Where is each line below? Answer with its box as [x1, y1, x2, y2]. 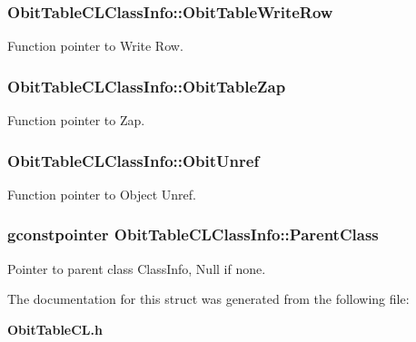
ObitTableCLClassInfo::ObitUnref [7, 149, 260, 171]
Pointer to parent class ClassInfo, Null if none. [7, 259, 266, 278]
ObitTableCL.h [7, 319, 103, 338]
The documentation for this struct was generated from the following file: [7, 289, 410, 308]
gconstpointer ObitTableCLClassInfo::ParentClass [7, 223, 379, 246]
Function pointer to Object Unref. [7, 184, 196, 203]
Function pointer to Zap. [7, 111, 145, 130]
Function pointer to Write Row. [7, 36, 183, 55]
